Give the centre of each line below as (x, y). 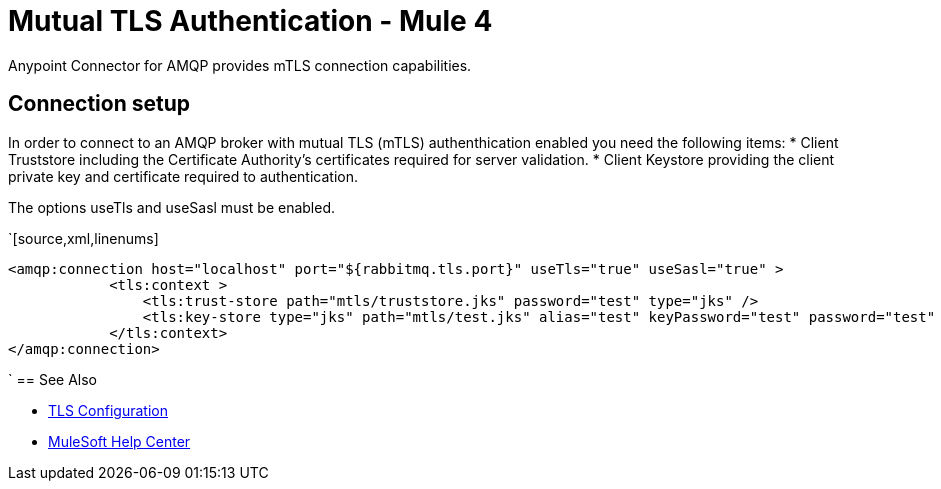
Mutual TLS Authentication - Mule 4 (250, 21)
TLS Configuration (108, 410)
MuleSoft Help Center (119, 441)
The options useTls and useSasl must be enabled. (172, 207)
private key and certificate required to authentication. (183, 176)
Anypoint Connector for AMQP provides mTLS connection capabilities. (240, 65)
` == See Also (52, 379)
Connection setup (99, 104)
